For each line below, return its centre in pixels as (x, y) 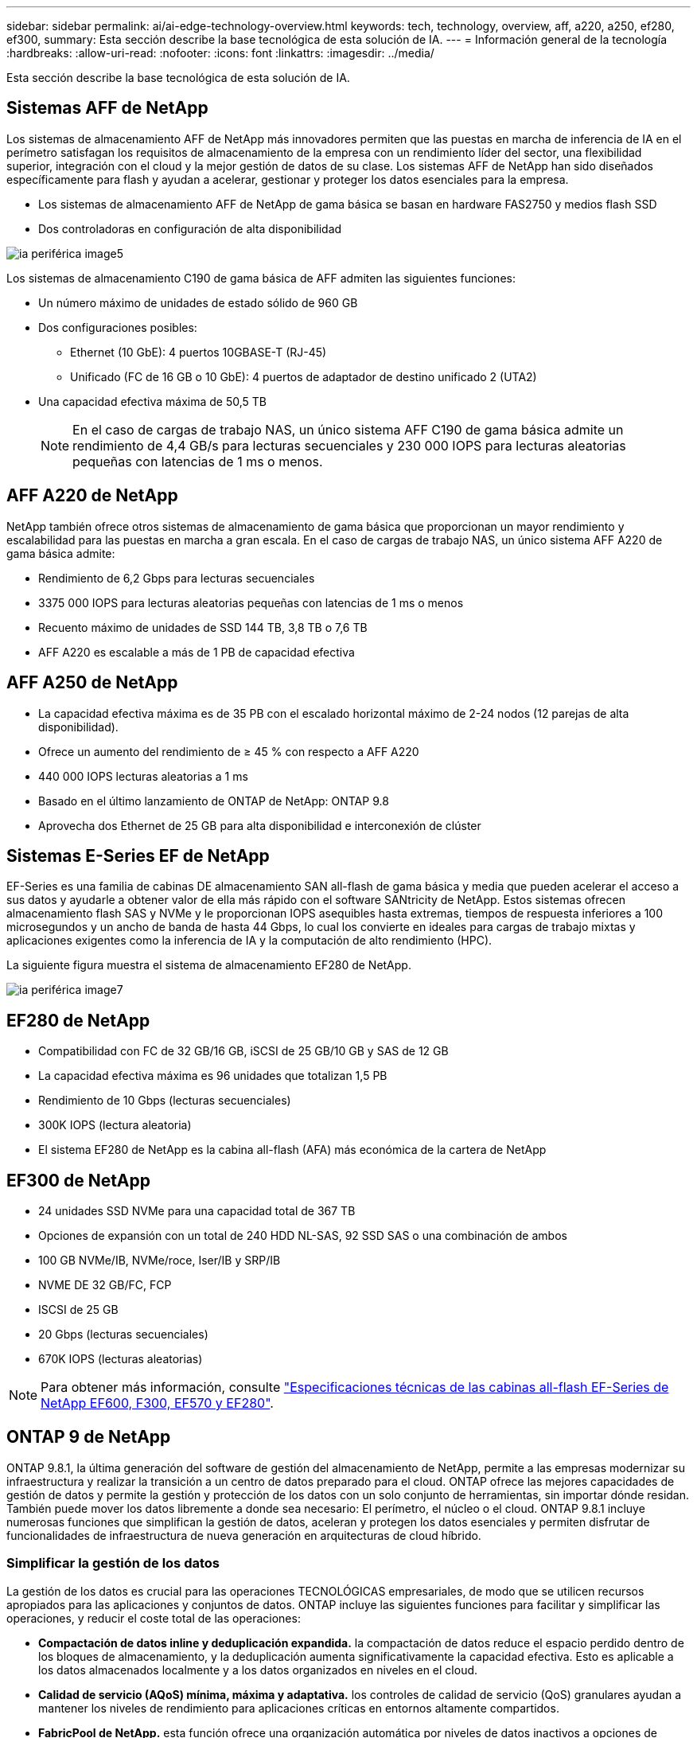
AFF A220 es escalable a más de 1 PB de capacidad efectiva (197, 652)
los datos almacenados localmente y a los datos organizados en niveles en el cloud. (258, 1670)
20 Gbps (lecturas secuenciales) (123, 1335)
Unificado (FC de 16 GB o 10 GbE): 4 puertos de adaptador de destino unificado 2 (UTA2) (304, 376)
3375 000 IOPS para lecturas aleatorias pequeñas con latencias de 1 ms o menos (251, 602)
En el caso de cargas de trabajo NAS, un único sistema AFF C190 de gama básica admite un (348, 429)
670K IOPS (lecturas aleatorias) (121, 1359)
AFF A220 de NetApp (92, 496)
